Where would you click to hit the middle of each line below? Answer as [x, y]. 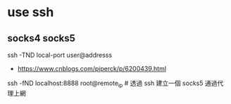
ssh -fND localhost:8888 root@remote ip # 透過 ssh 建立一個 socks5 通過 [112, 84]
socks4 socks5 [42, 38]
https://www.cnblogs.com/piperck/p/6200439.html [92, 69]
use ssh [31, 12]
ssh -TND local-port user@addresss [60, 55]
